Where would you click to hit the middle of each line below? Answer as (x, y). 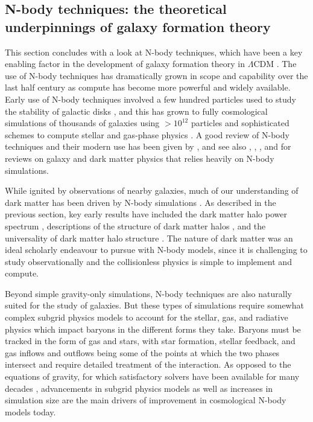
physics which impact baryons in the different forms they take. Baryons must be (153, 329)
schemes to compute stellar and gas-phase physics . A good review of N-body (147, 134)
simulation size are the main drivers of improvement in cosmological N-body (146, 400)
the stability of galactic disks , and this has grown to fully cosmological (136, 111)
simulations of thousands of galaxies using (82, 123)
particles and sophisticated (240, 123)
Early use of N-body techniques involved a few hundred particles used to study (150, 99)
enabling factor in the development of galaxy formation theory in (125, 64)
